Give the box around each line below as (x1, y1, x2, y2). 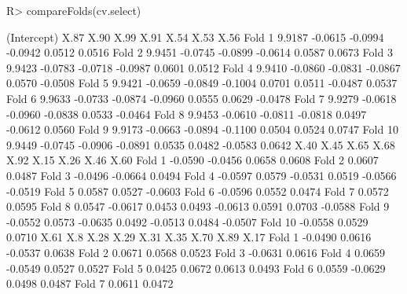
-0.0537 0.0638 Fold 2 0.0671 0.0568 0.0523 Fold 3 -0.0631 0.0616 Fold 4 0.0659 (6, 244, 386, 260)
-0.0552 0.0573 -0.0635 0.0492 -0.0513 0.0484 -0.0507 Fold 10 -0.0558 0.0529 (6, 213, 368, 230)
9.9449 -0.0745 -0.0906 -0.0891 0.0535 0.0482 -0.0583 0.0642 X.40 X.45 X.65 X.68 (6, 136, 395, 153)
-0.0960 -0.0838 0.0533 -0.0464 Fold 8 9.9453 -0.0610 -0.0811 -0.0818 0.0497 (6, 105, 367, 122)
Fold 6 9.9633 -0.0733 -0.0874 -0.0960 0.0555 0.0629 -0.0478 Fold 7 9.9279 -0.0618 (6, 90, 397, 106)
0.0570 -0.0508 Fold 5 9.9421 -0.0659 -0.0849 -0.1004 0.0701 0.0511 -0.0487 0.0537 (6, 75, 398, 91)
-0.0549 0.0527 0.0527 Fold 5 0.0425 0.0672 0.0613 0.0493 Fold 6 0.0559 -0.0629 (6, 259, 386, 276)
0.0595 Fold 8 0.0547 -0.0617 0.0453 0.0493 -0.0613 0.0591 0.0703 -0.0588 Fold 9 (6, 198, 390, 215)
